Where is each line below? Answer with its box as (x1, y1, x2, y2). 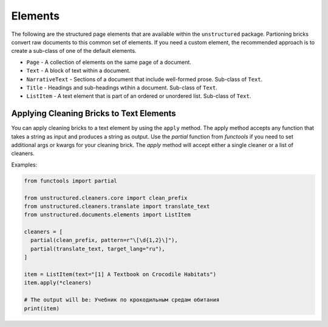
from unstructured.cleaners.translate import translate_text (24, 202, 210, 210)
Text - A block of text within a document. (26, 67, 131, 74)
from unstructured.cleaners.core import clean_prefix (24, 194, 188, 201)
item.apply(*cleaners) (24, 280, 92, 286)
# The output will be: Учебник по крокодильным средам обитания (24, 297, 220, 303)
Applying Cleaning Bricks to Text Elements (11, 108, 176, 119)
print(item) (24, 305, 60, 312)
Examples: (11, 161, 38, 168)
